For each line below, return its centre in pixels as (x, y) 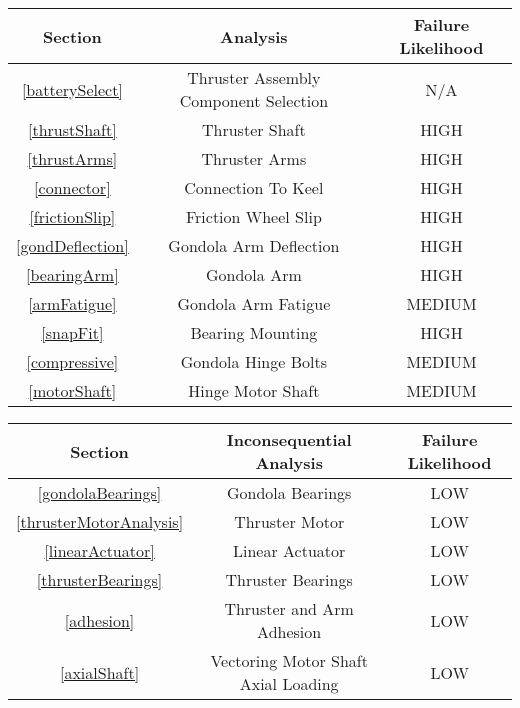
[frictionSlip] (72, 216)
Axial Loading (289, 683)
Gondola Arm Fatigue (254, 303)
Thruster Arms (254, 158)
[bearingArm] (72, 274)
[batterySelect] (72, 89)
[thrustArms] (72, 158)
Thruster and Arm (289, 608)
